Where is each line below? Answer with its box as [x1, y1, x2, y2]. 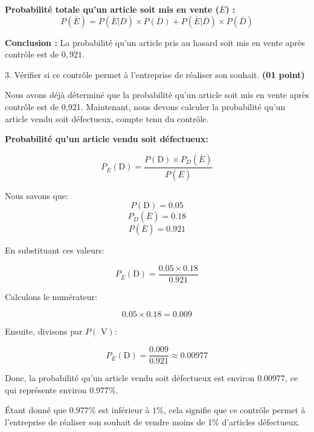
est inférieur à [98, 404, 150, 416]
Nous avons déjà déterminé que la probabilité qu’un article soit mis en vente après [5, 88, 309, 101]
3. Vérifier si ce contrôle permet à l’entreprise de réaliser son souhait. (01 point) [5, 68, 305, 80]
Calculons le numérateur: [5, 290, 97, 303]
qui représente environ [5, 383, 87, 396]
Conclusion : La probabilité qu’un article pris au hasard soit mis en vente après [5, 36, 305, 48]
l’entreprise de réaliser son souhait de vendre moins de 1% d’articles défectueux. [5, 415, 300, 428]
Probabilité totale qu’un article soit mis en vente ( [5, 3, 220, 15]
